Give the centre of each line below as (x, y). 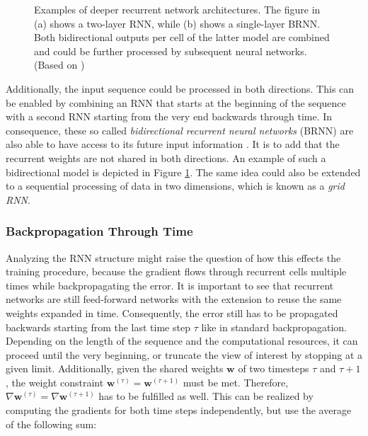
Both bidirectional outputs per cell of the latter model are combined (182, 37)
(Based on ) (59, 65)
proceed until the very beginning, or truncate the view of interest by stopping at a (184, 354)
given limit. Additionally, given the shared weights (115, 368)
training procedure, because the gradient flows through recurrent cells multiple (176, 271)
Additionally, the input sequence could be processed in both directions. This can (180, 88)
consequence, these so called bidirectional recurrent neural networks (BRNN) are (180, 130)
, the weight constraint (55, 382)
